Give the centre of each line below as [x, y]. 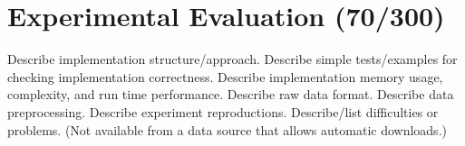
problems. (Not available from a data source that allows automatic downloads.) [227, 129]
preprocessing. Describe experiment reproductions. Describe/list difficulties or [223, 111]
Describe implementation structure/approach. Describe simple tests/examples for [232, 59]
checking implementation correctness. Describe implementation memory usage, [225, 76]
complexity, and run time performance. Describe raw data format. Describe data [231, 94]
